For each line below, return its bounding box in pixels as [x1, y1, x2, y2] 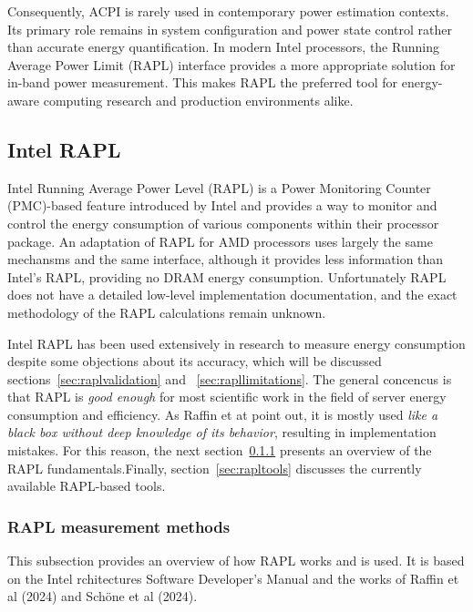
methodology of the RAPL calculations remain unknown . [7, 302, 326, 321]
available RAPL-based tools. [7, 476, 166, 495]
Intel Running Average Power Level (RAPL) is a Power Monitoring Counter [7, 178, 431, 197]
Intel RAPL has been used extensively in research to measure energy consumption [7, 333, 466, 352]
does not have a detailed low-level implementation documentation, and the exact [7, 285, 458, 304]
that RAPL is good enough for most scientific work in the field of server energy [7, 387, 447, 406]
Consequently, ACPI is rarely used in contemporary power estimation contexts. [7, 2, 449, 20]
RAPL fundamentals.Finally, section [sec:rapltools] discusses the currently [7, 458, 422, 477]
